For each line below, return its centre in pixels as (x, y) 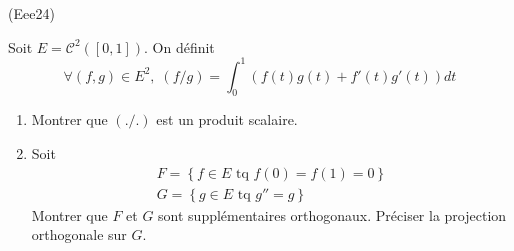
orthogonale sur (79, 234)
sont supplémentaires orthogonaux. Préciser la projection (332, 214)
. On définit (179, 46)
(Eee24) (31, 13)
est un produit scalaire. (227, 119)
